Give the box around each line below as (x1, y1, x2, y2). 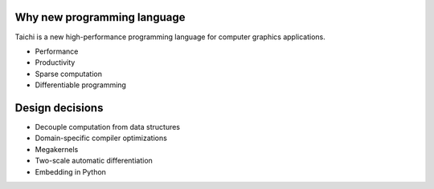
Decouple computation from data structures (35, 122, 181, 131)
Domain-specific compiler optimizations (35, 133, 168, 143)
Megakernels (35, 144, 79, 154)
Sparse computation (35, 69, 102, 78)
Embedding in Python (35, 167, 106, 176)
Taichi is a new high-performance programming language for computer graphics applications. (14, 32, 325, 42)
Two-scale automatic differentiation (35, 156, 153, 166)
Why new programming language (14, 10, 186, 24)
